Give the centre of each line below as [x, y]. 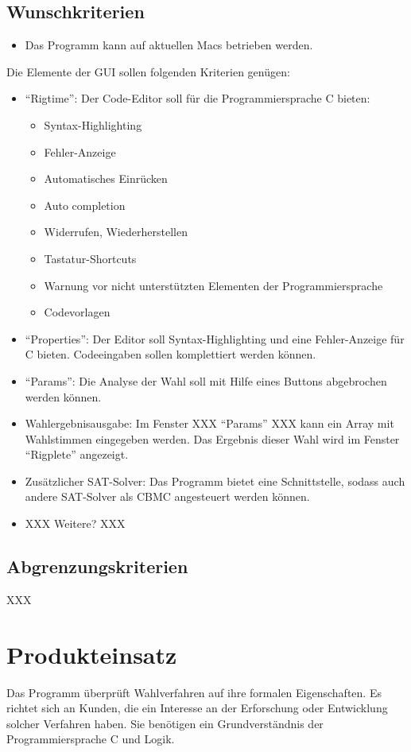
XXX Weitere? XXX [75, 523]
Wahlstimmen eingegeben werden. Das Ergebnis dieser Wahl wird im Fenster [212, 438]
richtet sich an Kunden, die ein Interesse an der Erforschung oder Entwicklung [197, 708]
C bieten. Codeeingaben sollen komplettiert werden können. [171, 354]
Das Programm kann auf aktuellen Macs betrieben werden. [169, 45]
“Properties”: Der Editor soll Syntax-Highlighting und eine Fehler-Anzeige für [215, 338]
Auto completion [85, 205]
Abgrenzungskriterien [97, 566]
